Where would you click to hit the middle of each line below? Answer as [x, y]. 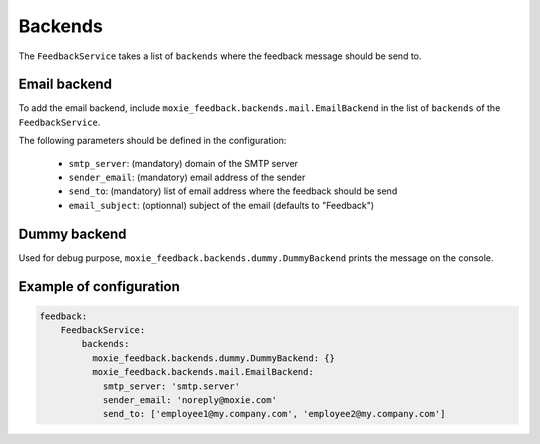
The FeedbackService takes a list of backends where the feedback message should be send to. [220, 56]
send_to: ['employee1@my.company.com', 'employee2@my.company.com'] [274, 414]
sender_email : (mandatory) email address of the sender [187, 177]
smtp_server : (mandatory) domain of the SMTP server [183, 163]
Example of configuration [99, 286]
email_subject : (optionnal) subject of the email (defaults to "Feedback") [221, 205]
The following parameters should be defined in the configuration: [152, 141]
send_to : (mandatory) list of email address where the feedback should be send [233, 191]
